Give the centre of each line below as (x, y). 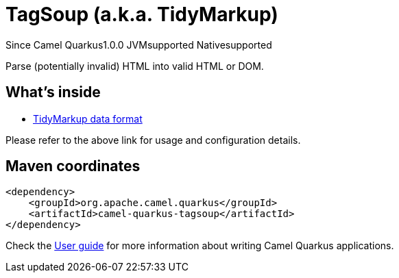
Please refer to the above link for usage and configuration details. (153, 140)
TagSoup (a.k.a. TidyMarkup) (142, 14)
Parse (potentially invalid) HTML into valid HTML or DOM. (135, 66)
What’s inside (53, 92)
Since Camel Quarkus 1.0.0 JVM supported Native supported (139, 45)
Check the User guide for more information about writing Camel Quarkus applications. (200, 246)
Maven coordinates (73, 166)
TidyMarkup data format (88, 118)
